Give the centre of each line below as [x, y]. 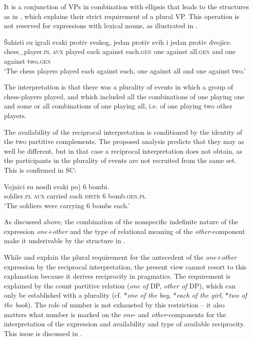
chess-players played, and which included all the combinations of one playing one [124, 96]
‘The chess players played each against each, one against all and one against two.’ [125, 70]
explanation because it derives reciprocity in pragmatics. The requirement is [117, 276]
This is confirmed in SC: [40, 170]
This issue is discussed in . [43, 333]
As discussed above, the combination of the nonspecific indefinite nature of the [121, 222]
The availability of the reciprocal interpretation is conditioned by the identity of [123, 132]
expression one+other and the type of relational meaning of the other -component [125, 231]
